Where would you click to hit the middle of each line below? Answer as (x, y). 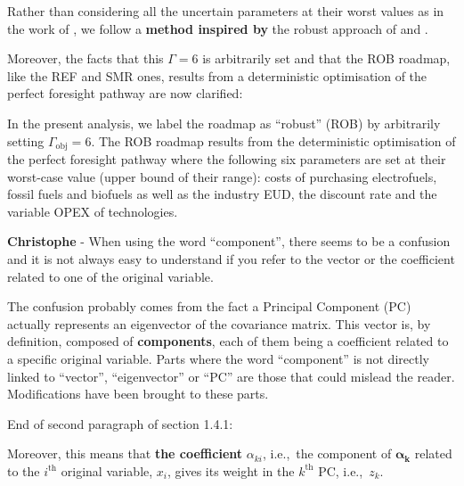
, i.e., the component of (327, 453)
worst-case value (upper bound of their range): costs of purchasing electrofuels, (222, 176)
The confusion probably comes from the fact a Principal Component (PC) (209, 306)
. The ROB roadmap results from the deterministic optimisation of (273, 140)
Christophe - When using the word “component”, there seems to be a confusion (229, 241)
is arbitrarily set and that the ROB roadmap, (326, 58)
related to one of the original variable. (110, 276)
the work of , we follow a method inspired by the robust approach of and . (218, 28)
